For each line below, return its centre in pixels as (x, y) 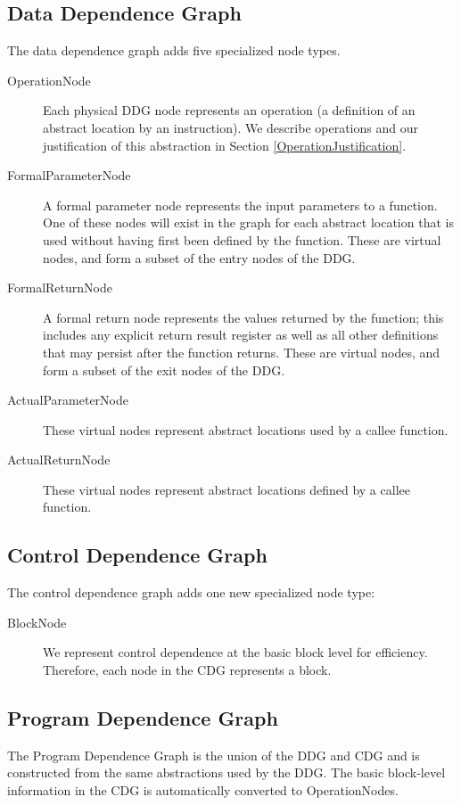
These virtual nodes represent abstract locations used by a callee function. (246, 429)
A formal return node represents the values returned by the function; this (243, 317)
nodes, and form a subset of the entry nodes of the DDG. (199, 257)
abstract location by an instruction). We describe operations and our (230, 127)
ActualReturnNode (59, 460)
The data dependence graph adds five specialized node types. (174, 50)
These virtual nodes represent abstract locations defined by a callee (226, 489)
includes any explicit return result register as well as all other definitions (241, 335)
